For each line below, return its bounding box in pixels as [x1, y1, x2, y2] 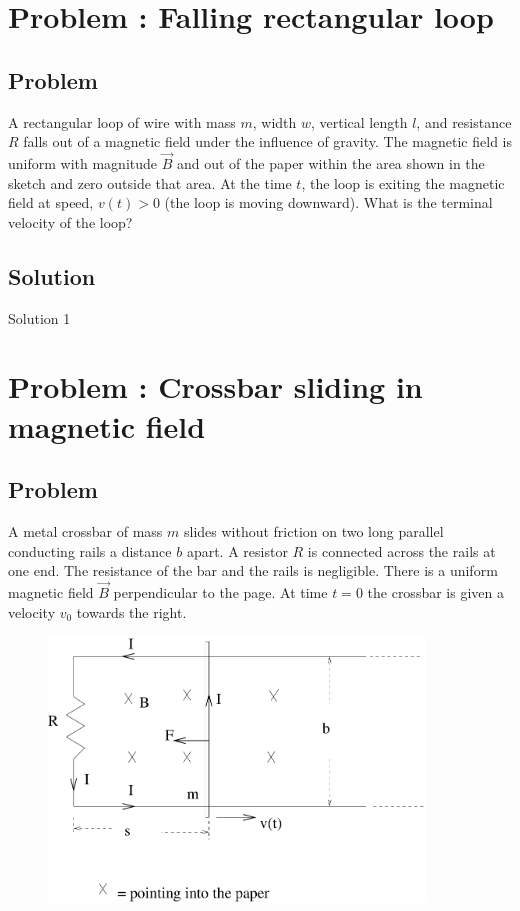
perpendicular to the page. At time [113, 581, 328, 602]
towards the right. [76, 601, 187, 622]
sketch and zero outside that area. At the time [8, 172, 292, 193]
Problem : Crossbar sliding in [8, 366, 423, 407]
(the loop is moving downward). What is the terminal [164, 192, 493, 213]
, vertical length [311, 111, 408, 132]
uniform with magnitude [8, 152, 158, 173]
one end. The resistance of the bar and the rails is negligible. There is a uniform [8, 560, 498, 581]
